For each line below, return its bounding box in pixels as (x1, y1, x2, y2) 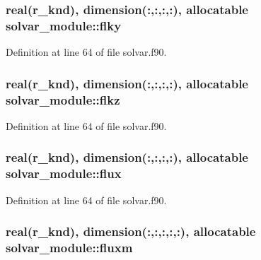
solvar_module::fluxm (6, 239, 133, 256)
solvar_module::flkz (6, 90, 120, 108)
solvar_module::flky (6, 16, 122, 34)
